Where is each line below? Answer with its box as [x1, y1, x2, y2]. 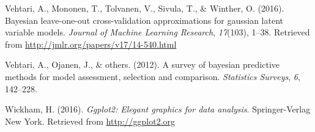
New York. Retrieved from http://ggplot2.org [5, 114, 176, 127]
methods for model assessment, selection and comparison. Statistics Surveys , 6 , [5, 70, 300, 82]
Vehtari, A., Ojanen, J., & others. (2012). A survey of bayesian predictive [5, 58, 280, 71]
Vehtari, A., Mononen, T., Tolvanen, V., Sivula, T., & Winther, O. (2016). [5, 2, 284, 14]
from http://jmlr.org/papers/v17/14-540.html [5, 37, 177, 50]
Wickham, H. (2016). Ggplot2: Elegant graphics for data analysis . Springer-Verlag [5, 103, 311, 116]
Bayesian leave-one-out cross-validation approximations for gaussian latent [5, 13, 283, 26]
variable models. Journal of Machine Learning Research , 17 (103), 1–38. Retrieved [5, 26, 310, 38]
